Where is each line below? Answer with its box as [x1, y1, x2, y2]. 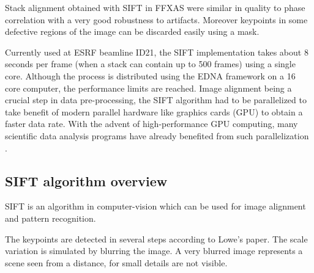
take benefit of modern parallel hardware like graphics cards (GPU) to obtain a [5, 105, 303, 118]
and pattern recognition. [5, 211, 96, 224]
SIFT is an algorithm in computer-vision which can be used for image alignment [5, 200, 306, 213]
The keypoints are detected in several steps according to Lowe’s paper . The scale [5, 232, 308, 245]
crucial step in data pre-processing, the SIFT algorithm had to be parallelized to [5, 93, 307, 106]
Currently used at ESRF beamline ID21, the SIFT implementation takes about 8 [5, 45, 308, 58]
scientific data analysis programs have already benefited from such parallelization [5, 129, 309, 142]
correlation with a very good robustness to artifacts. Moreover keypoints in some [5, 13, 308, 26]
